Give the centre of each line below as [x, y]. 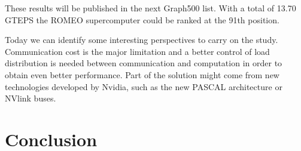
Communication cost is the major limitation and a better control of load [137, 51]
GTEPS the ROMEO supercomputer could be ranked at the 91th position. [142, 19]
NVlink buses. [31, 98]
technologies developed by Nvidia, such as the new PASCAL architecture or [144, 86]
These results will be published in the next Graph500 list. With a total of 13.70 [150, 8]
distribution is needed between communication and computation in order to [144, 63]
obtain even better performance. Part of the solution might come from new [142, 74]
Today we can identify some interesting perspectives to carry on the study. [142, 40]
